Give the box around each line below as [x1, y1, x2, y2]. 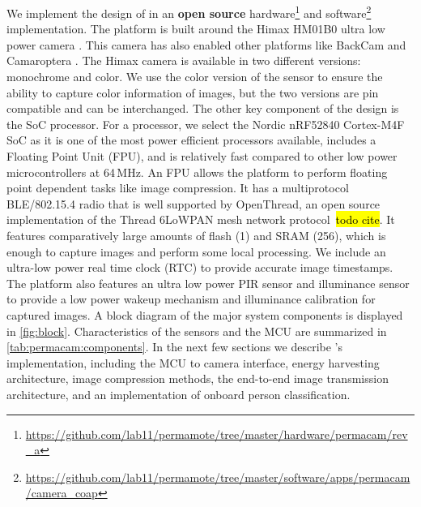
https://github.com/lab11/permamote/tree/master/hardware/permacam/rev [25, 425, 408, 442]
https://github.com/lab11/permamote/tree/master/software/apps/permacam [25, 468, 410, 485]
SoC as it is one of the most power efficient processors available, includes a [6, 131, 376, 148]
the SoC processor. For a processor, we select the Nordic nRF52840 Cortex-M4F [6, 115, 405, 132]
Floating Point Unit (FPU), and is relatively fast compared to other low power [6, 148, 398, 164]
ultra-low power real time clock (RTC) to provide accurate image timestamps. [6, 259, 393, 276]
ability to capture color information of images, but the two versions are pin [6, 84, 379, 101]
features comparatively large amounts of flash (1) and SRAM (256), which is [6, 226, 386, 243]
